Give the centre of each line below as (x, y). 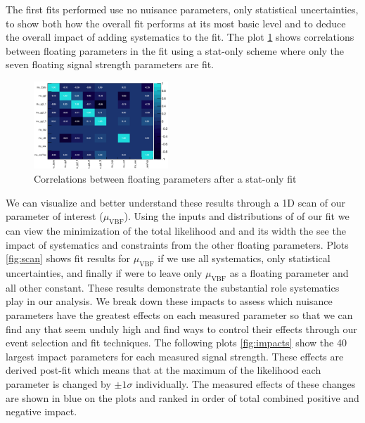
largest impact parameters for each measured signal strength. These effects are (175, 356)
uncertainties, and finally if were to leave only (104, 272)
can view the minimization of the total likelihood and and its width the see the (176, 230)
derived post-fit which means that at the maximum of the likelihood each (164, 370)
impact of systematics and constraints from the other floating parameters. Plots (177, 244)
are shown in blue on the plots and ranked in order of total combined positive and (182, 397)
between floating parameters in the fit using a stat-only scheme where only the (175, 50)
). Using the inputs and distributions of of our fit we (237, 216)
